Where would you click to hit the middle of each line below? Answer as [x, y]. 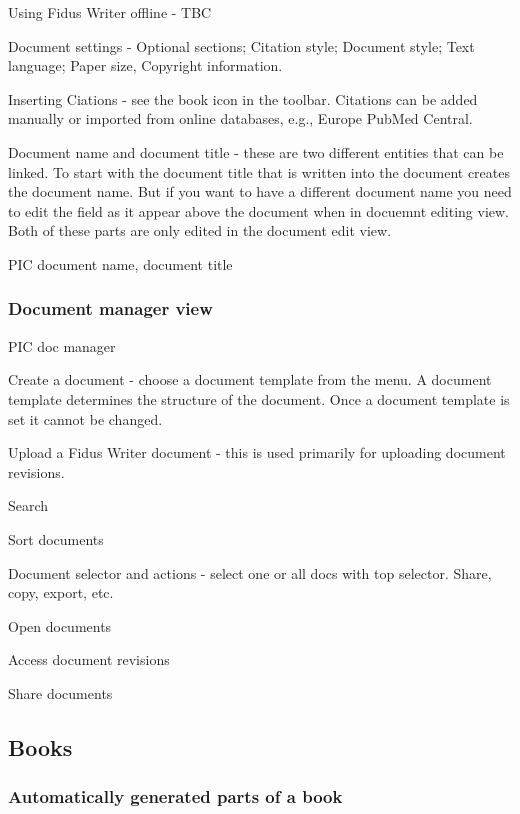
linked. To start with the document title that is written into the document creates [259, 171]
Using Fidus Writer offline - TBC [110, 12]
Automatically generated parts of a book [175, 796]
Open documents [60, 625]
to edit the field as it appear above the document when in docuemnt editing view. [259, 210]
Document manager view [110, 308]
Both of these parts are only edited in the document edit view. [200, 230]
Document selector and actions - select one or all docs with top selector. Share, [250, 572]
